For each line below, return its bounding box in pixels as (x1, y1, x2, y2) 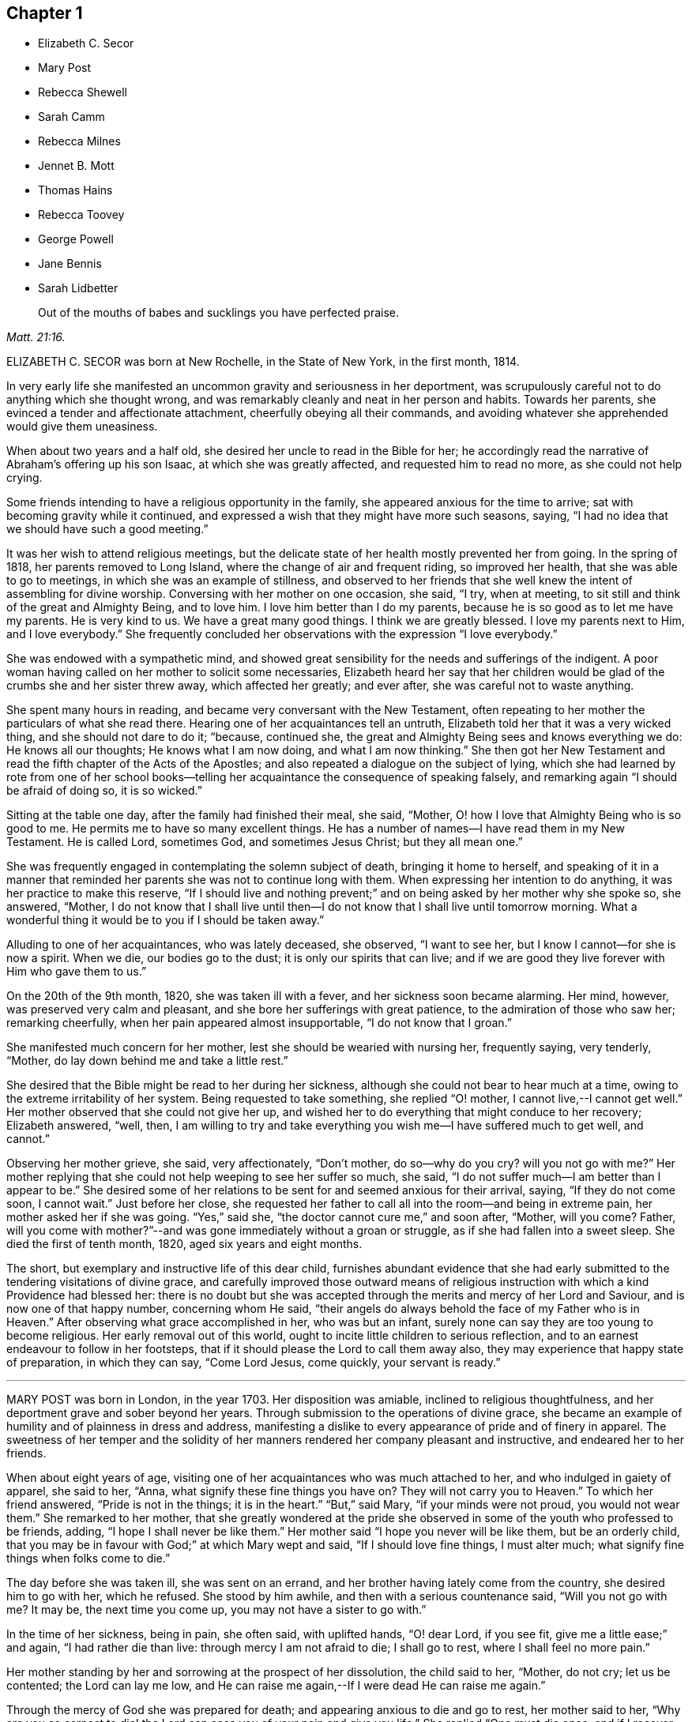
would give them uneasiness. (6, 419, 158, 434)
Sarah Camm (38, 110, 105, 124)
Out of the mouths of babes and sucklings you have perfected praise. (38, 306, 399, 320)
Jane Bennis (38, 257, 102, 271)
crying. (6, 471, 43, 485)
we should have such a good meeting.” (6, 522, 209, 536)
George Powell (38, 232, 114, 246)
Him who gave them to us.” (6, 964, 147, 979)
